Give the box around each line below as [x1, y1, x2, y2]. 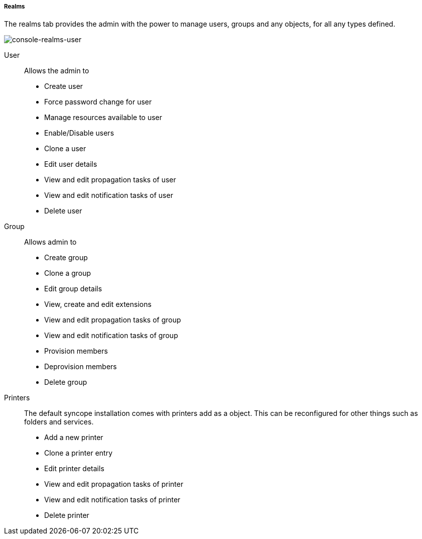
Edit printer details [44, 464, 104, 473]
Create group [44, 253, 88, 262]
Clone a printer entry [44, 449, 113, 458]
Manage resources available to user [44, 113, 163, 122]
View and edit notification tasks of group [44, 331, 178, 340]
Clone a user [44, 144, 86, 153]
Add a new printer [44, 433, 103, 442]
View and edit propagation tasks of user [44, 175, 176, 184]
